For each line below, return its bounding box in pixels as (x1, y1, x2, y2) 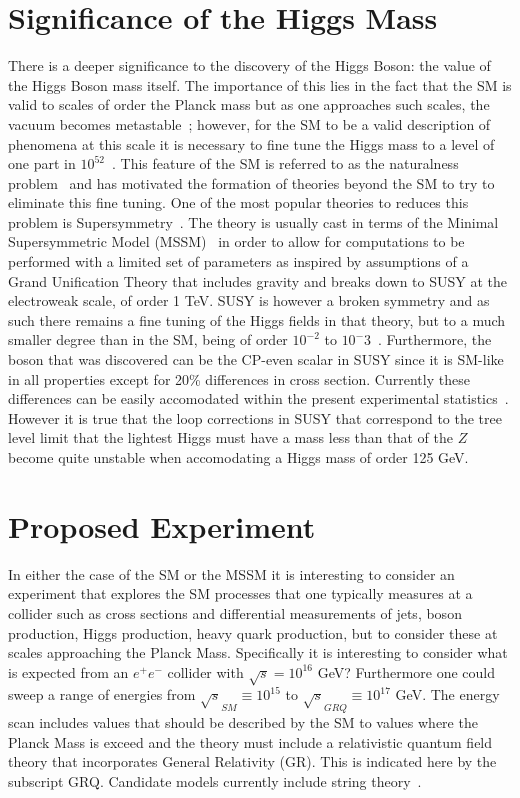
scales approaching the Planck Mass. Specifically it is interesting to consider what (8, 642, 508, 663)
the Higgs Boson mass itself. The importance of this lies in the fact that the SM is (8, 74, 512, 95)
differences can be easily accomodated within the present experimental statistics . (8, 388, 509, 409)
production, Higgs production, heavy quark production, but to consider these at (8, 622, 498, 643)
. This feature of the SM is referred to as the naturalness (111, 153, 459, 174)
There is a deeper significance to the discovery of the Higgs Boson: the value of (8, 55, 491, 76)
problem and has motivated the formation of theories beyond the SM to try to (8, 172, 495, 193)
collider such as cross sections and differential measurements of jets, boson (8, 602, 462, 623)
